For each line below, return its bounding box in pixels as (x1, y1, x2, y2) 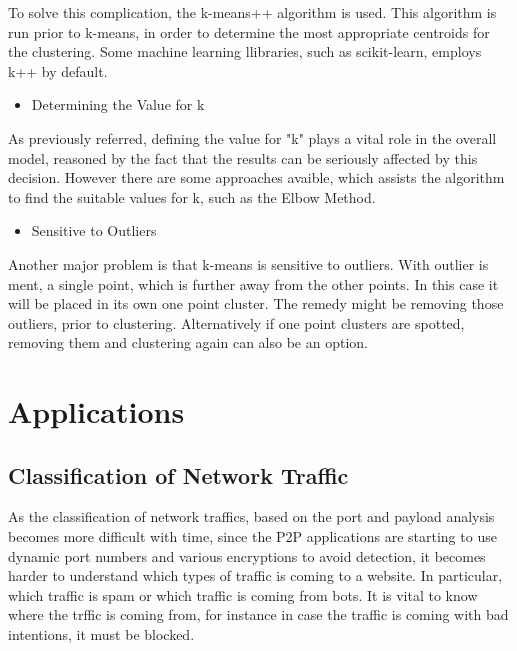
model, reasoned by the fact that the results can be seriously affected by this (8, 147, 478, 168)
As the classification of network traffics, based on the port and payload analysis (8, 506, 495, 527)
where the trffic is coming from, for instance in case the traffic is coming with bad (8, 604, 509, 625)
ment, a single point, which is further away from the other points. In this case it (8, 273, 499, 294)
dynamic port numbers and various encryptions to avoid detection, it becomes (8, 545, 486, 566)
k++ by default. (8, 60, 108, 81)
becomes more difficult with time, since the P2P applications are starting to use (8, 526, 497, 547)
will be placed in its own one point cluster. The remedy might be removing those (8, 293, 504, 314)
